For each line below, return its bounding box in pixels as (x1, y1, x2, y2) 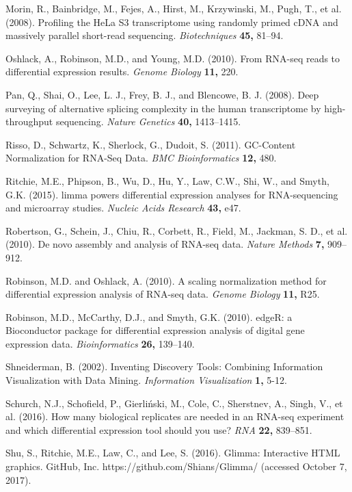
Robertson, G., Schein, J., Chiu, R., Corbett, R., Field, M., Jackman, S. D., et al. (5, 223, 348, 237)
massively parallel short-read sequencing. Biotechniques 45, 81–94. (5, 28, 284, 42)
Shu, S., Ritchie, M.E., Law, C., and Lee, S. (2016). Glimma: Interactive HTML (5, 445, 340, 460)
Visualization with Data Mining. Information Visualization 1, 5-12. (5, 373, 287, 387)
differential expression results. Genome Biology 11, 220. (5, 64, 239, 79)
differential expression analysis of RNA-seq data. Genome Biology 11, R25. (5, 287, 320, 301)
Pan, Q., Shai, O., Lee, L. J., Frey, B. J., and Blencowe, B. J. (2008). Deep (5, 87, 319, 101)
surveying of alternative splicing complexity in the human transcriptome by (5, 101, 321, 115)
